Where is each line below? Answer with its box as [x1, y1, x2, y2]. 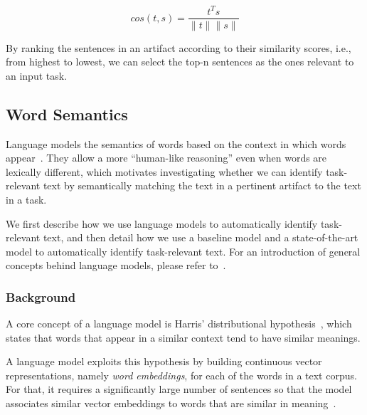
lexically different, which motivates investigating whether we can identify [6, 164, 323, 179]
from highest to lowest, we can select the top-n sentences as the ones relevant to [6, 54, 354, 69]
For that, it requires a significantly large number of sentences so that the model [6, 382, 352, 396]
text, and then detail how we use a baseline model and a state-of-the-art [43, 230, 358, 245]
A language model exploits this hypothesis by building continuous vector [6, 354, 322, 369]
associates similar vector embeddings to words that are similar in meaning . [6, 396, 336, 411]
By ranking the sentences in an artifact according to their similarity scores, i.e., [6, 40, 351, 55]
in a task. [6, 191, 47, 206]
